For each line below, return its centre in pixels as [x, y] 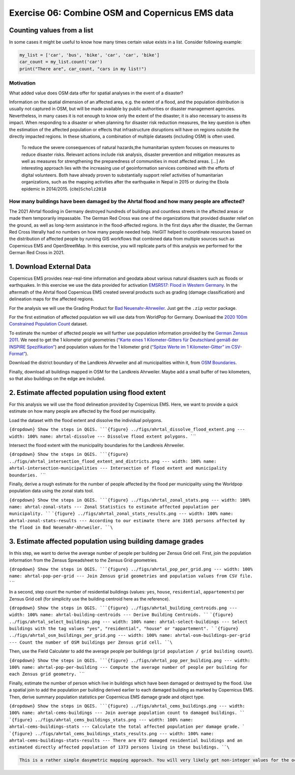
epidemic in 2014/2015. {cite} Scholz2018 [64, 189]
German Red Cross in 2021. [37, 253]
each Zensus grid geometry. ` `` [47, 674]
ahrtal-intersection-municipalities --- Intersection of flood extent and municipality [118, 468]
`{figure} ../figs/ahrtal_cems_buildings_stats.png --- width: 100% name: [101, 720]
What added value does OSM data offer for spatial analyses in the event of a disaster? [96, 93]
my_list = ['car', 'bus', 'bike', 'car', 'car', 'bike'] [89, 55]
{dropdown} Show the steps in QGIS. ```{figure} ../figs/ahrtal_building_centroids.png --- [123, 608]
